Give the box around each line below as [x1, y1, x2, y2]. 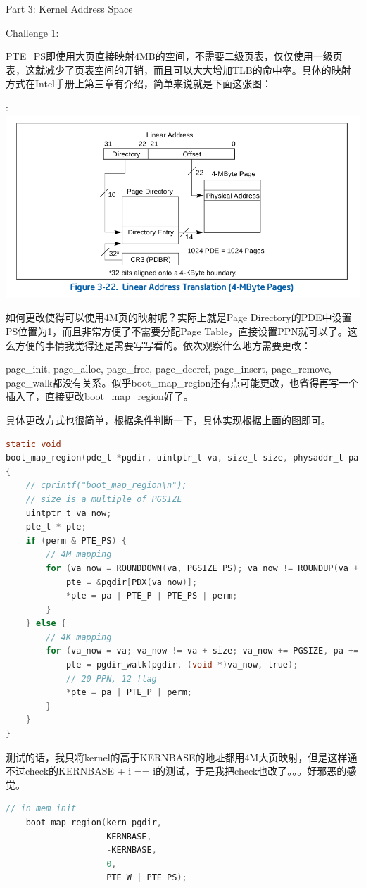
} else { [25, 618, 66, 629]
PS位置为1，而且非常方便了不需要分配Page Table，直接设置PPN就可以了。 [6, 324, 348, 338]
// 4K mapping [46, 632, 112, 642]
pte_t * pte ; [25, 522, 87, 532]
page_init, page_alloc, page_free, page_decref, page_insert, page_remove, [6, 361, 332, 376]
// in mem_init [6, 803, 77, 814]
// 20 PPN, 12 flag [65, 673, 157, 684]
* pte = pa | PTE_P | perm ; [65, 687, 192, 698]
